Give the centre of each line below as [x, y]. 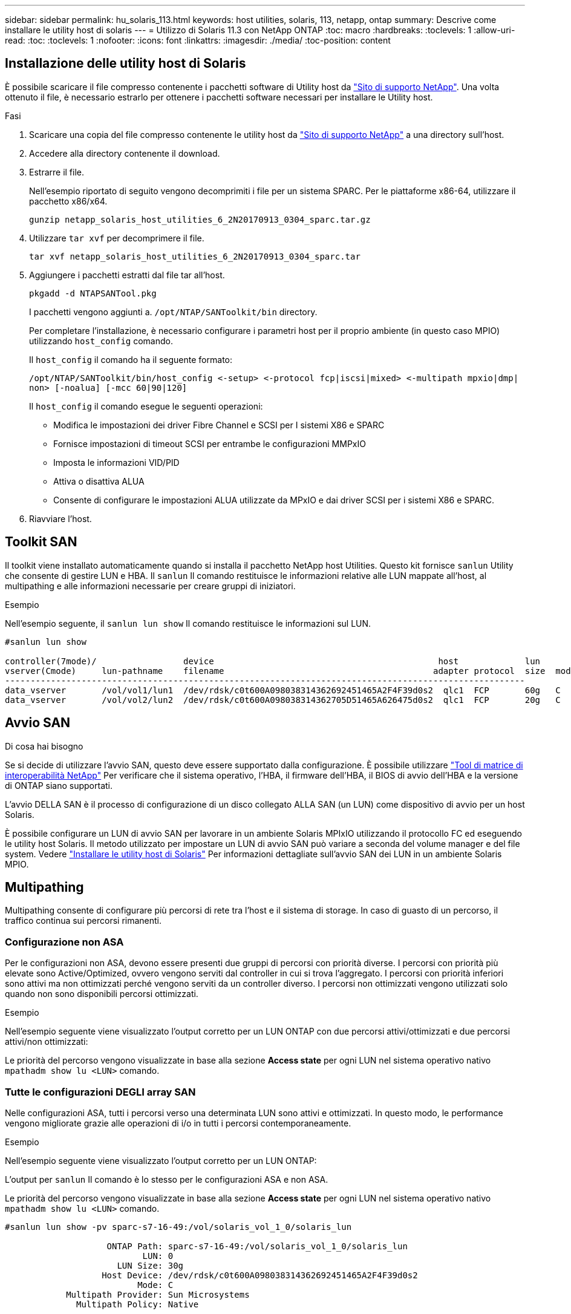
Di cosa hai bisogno [44, 746]
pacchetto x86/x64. [68, 201]
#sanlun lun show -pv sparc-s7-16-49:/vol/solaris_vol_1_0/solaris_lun [178, 1227]
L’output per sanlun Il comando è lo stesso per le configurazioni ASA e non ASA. [167, 1179]
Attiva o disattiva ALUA [99, 481]
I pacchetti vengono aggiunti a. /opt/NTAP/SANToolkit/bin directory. [173, 312]
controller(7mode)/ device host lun [273, 661]
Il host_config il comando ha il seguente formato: [131, 359]
